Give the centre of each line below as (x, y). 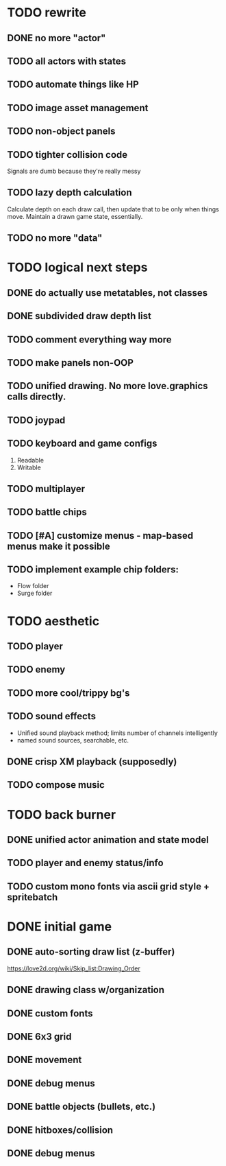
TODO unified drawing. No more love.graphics (108, 386)
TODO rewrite (47, 13)
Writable (29, 467)
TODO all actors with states (67, 61)
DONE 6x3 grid (39, 1037)
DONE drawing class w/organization (86, 990)
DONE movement (45, 1060)
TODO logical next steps (77, 267)
